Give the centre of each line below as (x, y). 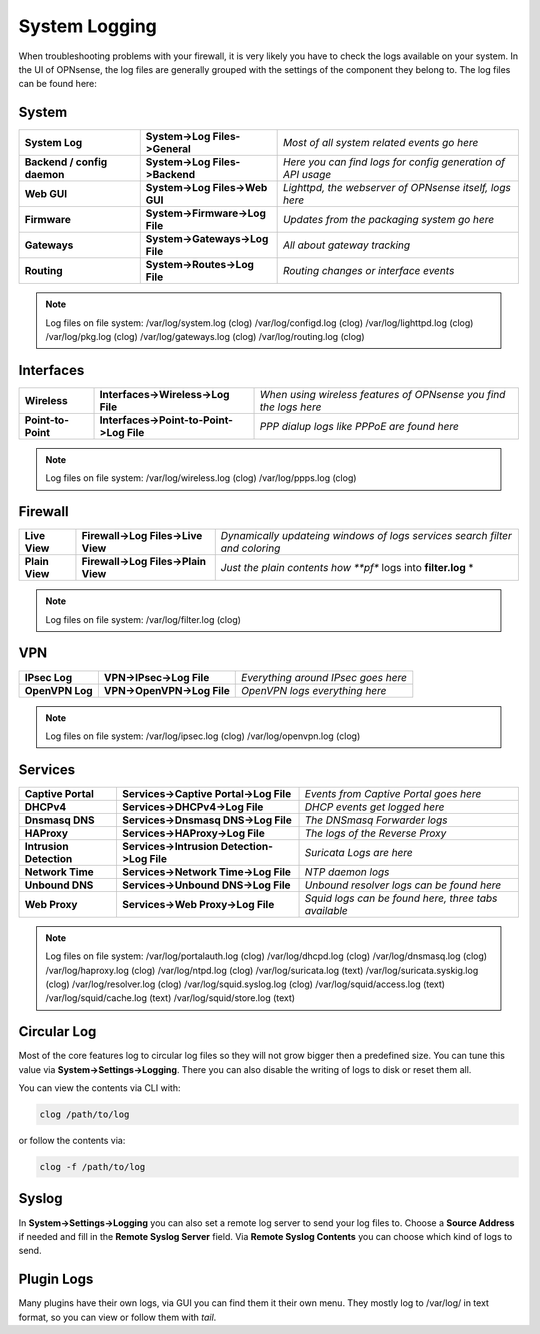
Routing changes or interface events (368, 271)
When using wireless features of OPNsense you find (382, 394)
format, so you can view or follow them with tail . (117, 1317)
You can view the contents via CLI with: (99, 1088)
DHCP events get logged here (374, 807)
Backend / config (66, 162)
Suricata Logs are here (359, 852)
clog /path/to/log (84, 1114)
